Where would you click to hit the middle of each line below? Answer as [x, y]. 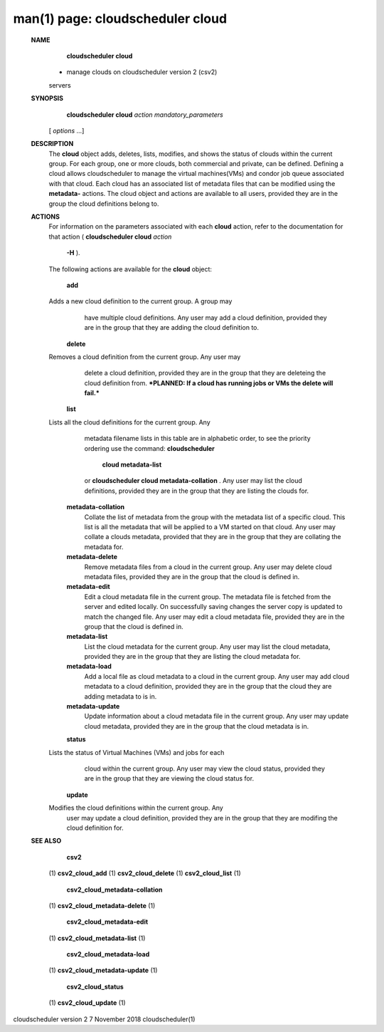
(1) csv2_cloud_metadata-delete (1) [102, 905]
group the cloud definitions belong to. [104, 204]
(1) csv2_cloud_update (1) [87, 1003]
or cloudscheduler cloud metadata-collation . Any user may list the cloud [193, 481]
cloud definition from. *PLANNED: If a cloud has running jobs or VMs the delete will [209, 383]
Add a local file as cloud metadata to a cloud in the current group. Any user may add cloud [217, 676]
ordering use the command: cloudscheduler [149, 448]
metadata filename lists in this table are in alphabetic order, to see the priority [197, 439]
